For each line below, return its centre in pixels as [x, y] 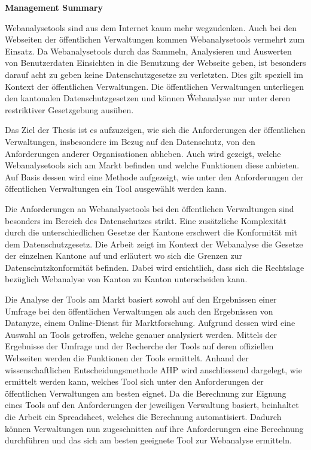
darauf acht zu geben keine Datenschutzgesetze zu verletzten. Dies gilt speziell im [154, 74]
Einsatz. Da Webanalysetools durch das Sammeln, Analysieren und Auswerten [148, 51]
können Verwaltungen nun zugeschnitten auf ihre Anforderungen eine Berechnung [154, 428]
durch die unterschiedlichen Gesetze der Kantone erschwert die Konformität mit [151, 232]
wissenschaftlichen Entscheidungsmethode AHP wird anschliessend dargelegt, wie [153, 369]
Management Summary [54, 7]
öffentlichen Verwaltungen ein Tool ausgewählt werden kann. [116, 188]
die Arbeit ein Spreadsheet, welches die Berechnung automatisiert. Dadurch [143, 416]
